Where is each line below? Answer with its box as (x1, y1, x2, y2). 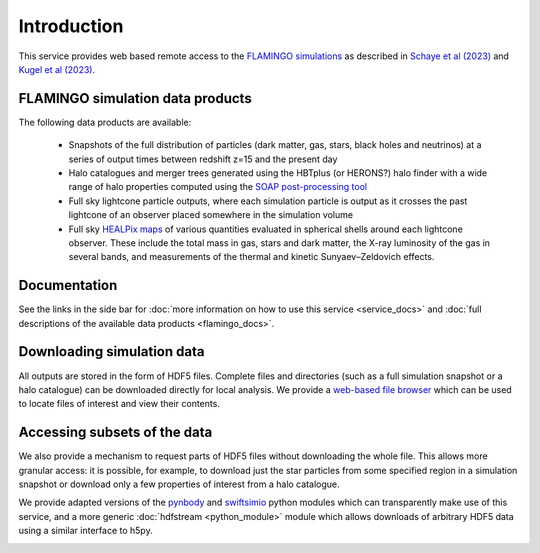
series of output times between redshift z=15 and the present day (68, 153, 338, 165)
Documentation (18, 277, 118, 294)
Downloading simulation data (18, 343, 205, 360)
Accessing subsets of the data (18, 424, 213, 441)
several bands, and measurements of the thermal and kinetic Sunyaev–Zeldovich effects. (68, 251, 435, 263)
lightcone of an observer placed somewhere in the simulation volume (68, 209, 354, 221)
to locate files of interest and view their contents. (18, 398, 220, 410)
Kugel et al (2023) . (18, 63, 95, 75)
